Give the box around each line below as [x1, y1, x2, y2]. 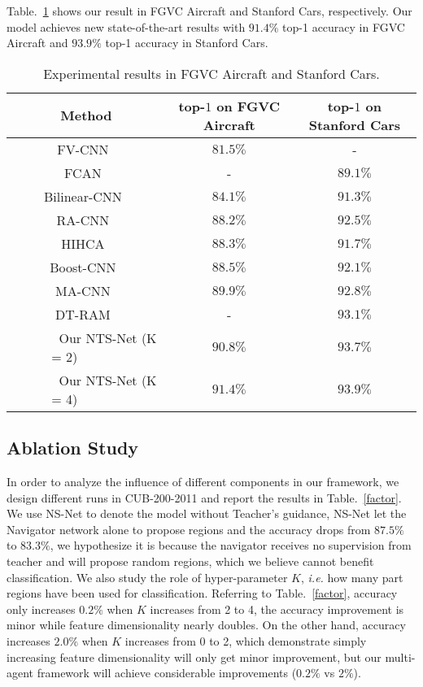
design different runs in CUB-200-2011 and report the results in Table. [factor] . [7, 489, 402, 506]
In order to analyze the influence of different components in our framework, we [7, 472, 399, 489]
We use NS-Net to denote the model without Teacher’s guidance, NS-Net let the [7, 505, 407, 522]
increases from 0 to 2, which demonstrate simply [124, 632, 367, 649]
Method [60, 106, 112, 125]
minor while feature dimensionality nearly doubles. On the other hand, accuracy [7, 616, 406, 633]
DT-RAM [55, 304, 111, 324]
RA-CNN [56, 210, 110, 229]
